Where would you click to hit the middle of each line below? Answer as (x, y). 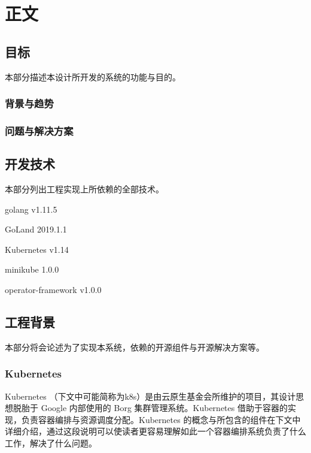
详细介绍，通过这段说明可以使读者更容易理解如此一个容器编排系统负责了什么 (155, 431)
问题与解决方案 (39, 130)
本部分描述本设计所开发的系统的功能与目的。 (93, 76)
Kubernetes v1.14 (37, 249)
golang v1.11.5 (31, 209)
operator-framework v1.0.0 (53, 290)
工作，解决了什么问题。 (51, 443)
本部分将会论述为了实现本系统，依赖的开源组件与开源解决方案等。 (135, 347)
